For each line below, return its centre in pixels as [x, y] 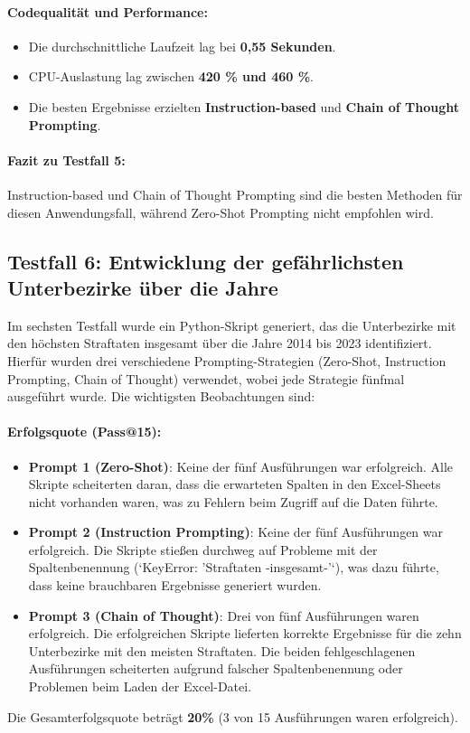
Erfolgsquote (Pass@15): [85, 432]
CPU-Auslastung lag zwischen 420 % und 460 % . [171, 76]
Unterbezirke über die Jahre [143, 287]
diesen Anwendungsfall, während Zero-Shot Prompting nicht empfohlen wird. [221, 212]
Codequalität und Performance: [108, 11]
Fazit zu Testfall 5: [66, 160]
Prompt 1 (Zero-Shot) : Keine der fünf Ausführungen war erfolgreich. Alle [241, 466]
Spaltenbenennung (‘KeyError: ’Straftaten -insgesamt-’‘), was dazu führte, [234, 567]
